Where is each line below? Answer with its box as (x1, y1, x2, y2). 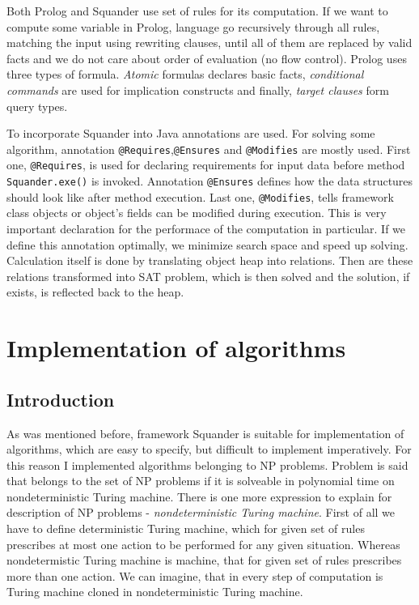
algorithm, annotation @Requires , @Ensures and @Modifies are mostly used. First (6, 140, 411, 157)
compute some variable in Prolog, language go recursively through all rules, (6, 18, 380, 35)
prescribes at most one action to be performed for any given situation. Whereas (6, 535, 400, 552)
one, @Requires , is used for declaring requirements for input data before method (6, 156, 405, 173)
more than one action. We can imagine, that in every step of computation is (6, 567, 383, 584)
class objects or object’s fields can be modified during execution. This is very (6, 204, 387, 221)
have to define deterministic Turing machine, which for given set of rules (6, 520, 365, 537)
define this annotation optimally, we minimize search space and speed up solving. (6, 236, 408, 253)
